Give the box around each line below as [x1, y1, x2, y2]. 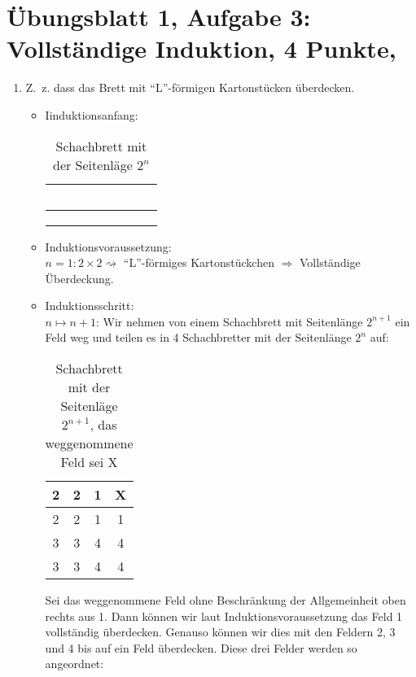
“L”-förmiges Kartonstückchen [123, 254, 274, 271]
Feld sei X [60, 452, 118, 472]
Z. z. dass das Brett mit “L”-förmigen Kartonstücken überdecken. [25, 79, 355, 96]
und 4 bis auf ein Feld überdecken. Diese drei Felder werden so [45, 639, 357, 656]
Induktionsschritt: [45, 297, 134, 314]
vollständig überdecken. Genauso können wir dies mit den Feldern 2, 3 [45, 623, 396, 640]
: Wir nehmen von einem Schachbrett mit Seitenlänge [95, 312, 363, 330]
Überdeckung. [45, 269, 114, 286]
